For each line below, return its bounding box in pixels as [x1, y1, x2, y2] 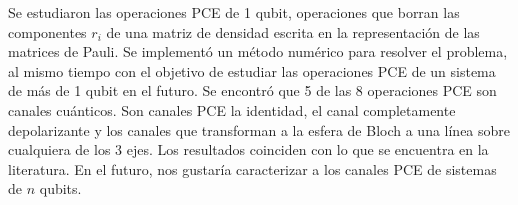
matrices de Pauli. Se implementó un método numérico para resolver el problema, [8, 41, 508, 62]
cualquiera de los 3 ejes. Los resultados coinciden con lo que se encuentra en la [8, 139, 489, 160]
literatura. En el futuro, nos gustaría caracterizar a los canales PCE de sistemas [8, 158, 497, 179]
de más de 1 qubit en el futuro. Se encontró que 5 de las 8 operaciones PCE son [8, 80, 497, 101]
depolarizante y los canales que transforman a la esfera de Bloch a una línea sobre [8, 119, 511, 140]
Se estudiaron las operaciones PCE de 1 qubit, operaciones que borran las [8, 2, 460, 22]
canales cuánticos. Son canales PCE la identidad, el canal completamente [8, 99, 456, 120]
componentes [8, 21, 87, 42]
